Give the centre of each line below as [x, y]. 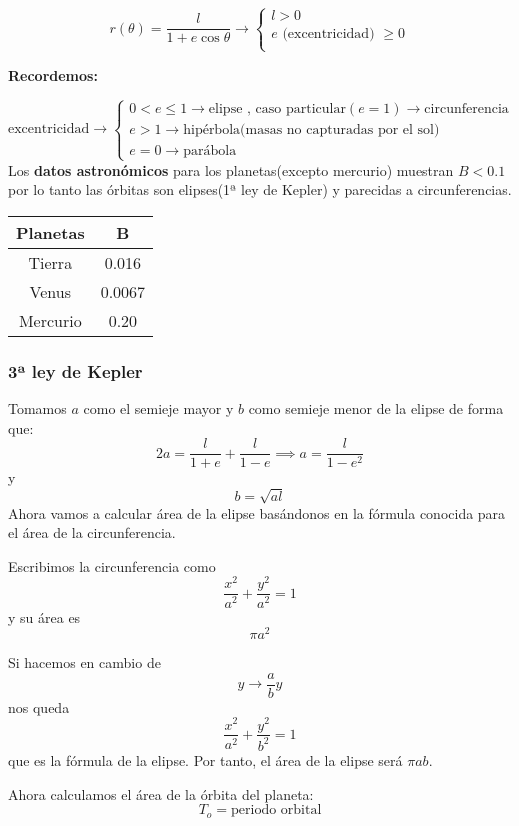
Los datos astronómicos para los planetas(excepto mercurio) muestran [231, 169]
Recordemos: [53, 74]
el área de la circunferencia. [92, 532]
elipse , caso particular [277, 109]
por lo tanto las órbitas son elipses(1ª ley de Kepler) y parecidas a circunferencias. [260, 189]
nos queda [39, 706]
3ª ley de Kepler [75, 370]
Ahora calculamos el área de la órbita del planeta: [161, 793]
